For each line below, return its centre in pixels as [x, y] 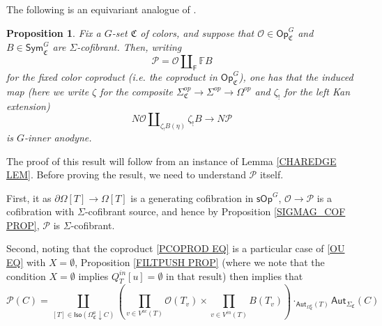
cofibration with [40, 211]
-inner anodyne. [58, 137]
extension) [28, 106]
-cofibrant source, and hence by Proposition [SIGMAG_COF [215, 211]
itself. [272, 174]
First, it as [29, 197]
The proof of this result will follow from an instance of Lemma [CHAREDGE [171, 161]
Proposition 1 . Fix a [54, 32]
